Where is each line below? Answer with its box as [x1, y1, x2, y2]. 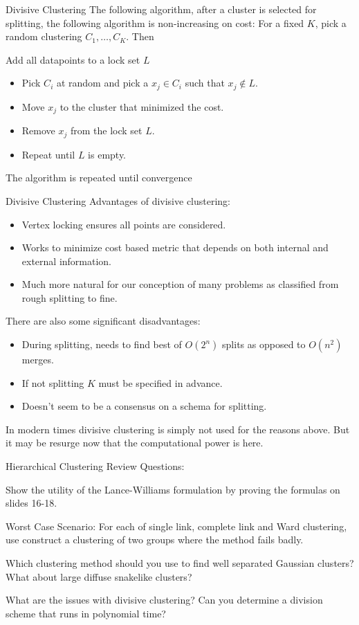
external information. [21, 253, 112, 268]
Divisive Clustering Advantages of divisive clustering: [6, 193, 231, 208]
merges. [21, 352, 54, 367]
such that [185, 75, 225, 90]
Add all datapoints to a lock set [6, 52, 140, 66]
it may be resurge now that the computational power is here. [6, 435, 264, 450]
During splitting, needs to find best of [21, 337, 182, 352]
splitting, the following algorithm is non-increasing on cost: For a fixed [6, 15, 304, 30]
